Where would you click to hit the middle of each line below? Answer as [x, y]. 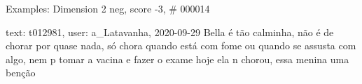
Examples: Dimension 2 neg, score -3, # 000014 [108, 8]
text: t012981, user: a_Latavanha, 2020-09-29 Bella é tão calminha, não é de [170, 32]
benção [21, 73]
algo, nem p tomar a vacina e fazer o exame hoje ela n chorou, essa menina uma [177, 59]
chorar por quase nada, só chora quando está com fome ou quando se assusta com [181, 45]
